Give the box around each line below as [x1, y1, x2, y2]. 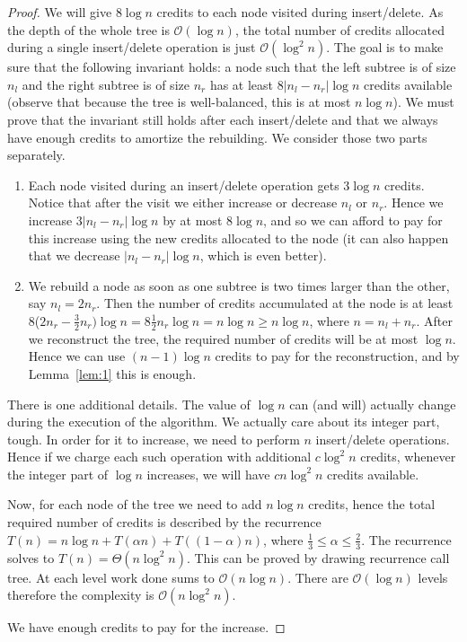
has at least [209, 75, 274, 93]
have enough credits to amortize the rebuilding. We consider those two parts [7, 128, 427, 146]
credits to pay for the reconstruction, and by [215, 347, 460, 365]
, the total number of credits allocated [234, 20, 445, 39]
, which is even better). [199, 246, 327, 265]
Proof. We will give [7, 3, 112, 21]
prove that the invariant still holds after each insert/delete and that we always [7, 110, 438, 128]
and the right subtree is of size [22, 75, 189, 93]
